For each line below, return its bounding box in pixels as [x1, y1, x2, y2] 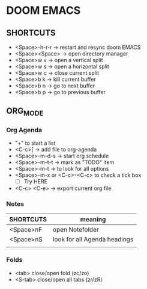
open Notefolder [53, 226, 99, 234]
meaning [80, 215, 106, 224]
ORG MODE [6, 106, 44, 118]
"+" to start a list [14, 139, 56, 147]
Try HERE [23, 177, 48, 185]
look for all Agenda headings [53, 235, 134, 244]
